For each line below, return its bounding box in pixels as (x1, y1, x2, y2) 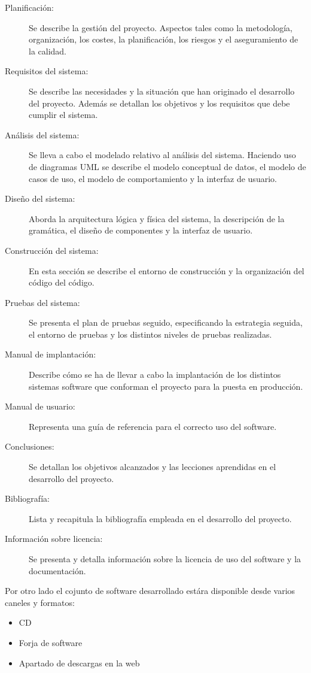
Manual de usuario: (5, 400, 75, 413)
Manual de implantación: (5, 348, 96, 360)
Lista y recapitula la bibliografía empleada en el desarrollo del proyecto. (29, 512, 292, 525)
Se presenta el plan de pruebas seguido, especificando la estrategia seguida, (29, 316, 303, 329)
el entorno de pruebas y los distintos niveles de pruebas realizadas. (29, 328, 272, 340)
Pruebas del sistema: (5, 296, 80, 308)
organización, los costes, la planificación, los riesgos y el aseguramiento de (29, 33, 298, 46)
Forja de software (19, 636, 83, 648)
